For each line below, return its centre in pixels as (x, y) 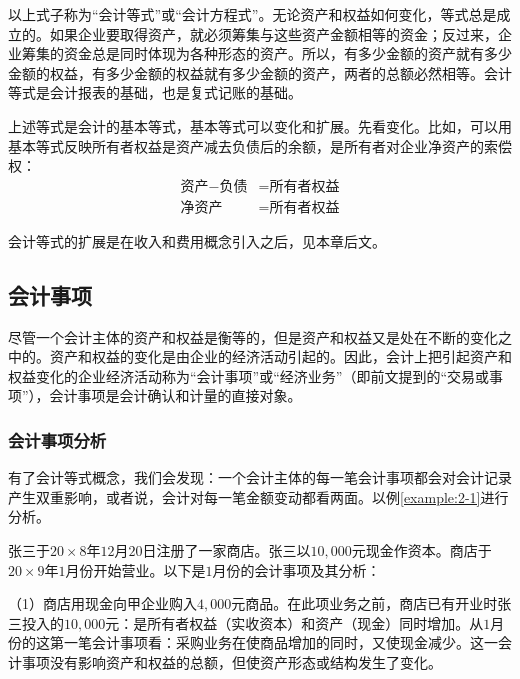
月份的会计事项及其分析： (296, 569)
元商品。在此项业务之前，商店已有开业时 (364, 603)
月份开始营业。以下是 (135, 569)
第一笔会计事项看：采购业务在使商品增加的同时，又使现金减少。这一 (273, 642)
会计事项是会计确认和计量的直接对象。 (175, 395)
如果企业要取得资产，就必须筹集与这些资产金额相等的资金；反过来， (273, 33)
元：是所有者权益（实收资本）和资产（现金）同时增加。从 (294, 622)
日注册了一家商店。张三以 (226, 549)
